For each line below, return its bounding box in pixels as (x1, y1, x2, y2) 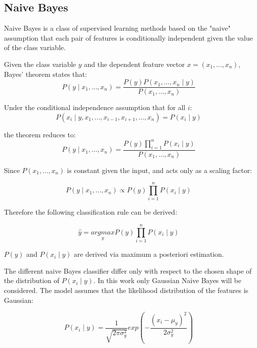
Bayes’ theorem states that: (4, 68, 87, 79)
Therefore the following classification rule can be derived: (4, 207, 177, 217)
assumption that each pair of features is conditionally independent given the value (4, 32, 253, 43)
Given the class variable (4, 58, 76, 69)
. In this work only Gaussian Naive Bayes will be (93, 275, 242, 286)
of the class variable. (4, 42, 66, 53)
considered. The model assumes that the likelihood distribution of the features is (4, 285, 249, 295)
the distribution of (4, 275, 59, 286)
